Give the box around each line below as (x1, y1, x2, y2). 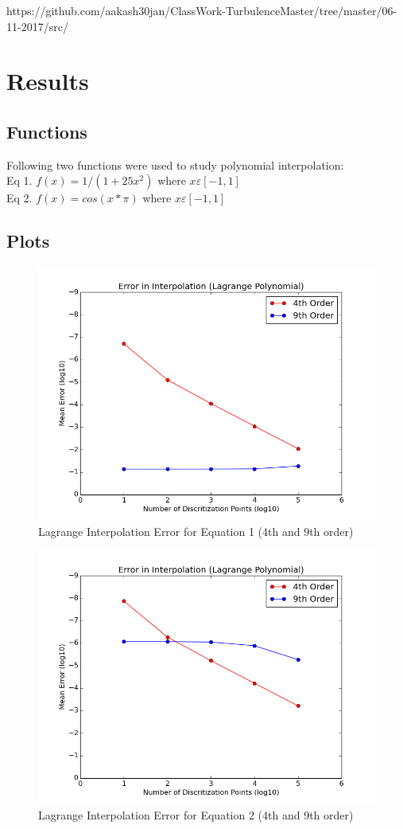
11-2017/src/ (6, 18, 68, 34)
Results (6, 65, 89, 97)
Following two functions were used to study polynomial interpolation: (6, 156, 344, 173)
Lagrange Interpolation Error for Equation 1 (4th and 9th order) (38, 522, 354, 539)
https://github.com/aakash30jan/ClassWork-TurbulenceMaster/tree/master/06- (6, 2, 397, 18)
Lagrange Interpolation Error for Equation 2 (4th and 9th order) (38, 806, 354, 823)
